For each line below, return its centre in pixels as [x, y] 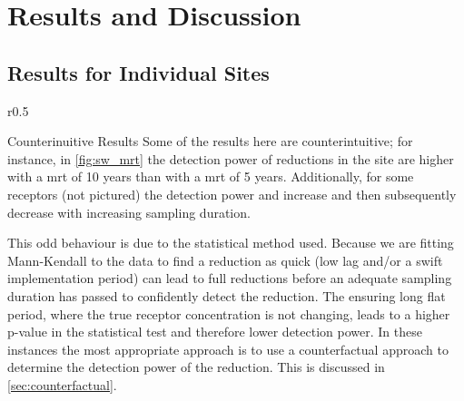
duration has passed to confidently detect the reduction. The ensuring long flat [227, 295]
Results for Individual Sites [138, 72]
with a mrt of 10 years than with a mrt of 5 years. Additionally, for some [211, 176]
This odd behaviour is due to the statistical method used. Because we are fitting [231, 243]
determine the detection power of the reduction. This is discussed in [196, 367]
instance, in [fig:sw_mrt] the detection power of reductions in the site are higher [231, 158]
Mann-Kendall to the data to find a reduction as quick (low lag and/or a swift [225, 260]
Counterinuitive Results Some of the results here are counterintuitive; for [210, 141]
